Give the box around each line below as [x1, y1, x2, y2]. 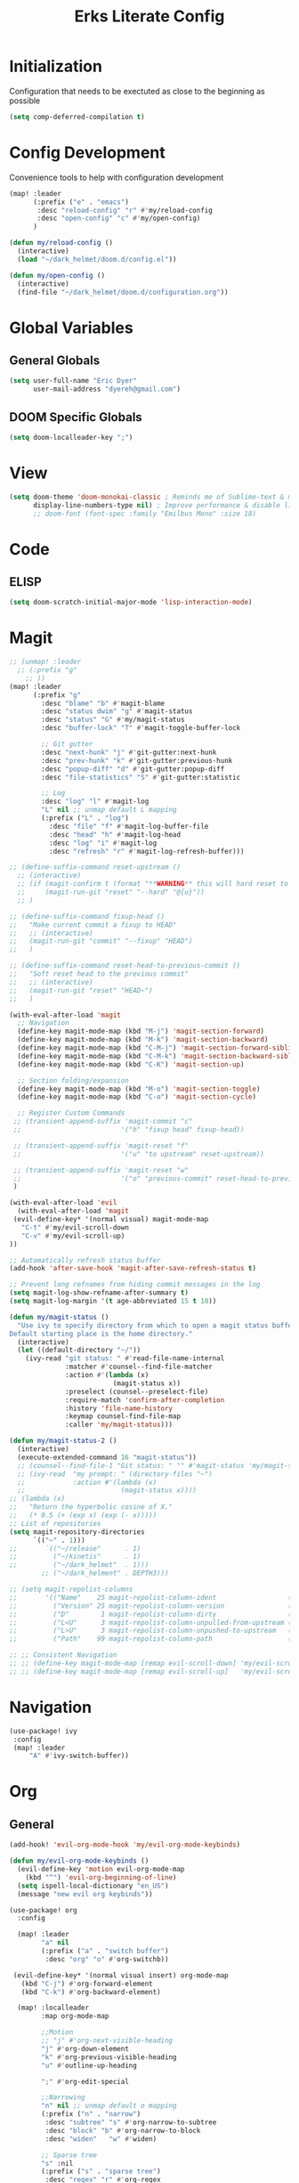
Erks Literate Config [74, 6, 225, 27]
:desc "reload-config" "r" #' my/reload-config [36, 206, 214, 215]
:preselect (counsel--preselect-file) [65, 1387, 209, 1396]
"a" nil [41, 1938, 69, 1947]
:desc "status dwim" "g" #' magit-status [41, 707, 193, 716]
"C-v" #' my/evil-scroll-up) [20, 1231, 125, 1240]
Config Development [9, 142, 166, 162]
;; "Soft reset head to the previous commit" [9, 970, 190, 978]
